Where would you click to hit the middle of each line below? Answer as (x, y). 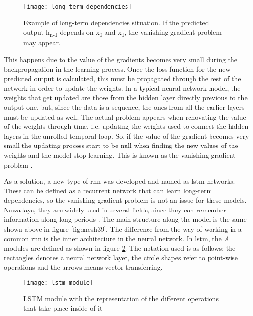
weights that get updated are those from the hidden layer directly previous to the (126, 97)
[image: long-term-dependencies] (78, 7)
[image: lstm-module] (59, 283)
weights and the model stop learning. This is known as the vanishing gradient (120, 155)
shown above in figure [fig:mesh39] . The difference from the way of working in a (123, 229)
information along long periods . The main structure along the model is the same (125, 219)
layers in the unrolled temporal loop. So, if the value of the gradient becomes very (126, 136)
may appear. (42, 43)
